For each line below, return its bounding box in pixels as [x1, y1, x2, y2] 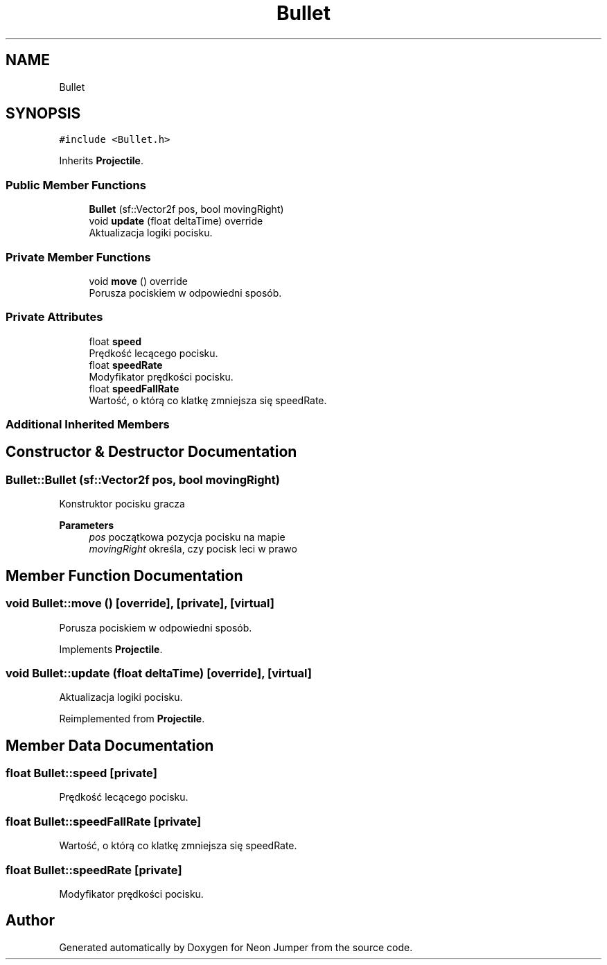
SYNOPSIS [6, 105, 81, 123]
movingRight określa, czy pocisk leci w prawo [89, 543, 297, 555]
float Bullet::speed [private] [6, 766, 157, 781]
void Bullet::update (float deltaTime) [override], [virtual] [6, 666, 312, 680]
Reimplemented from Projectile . [59, 713, 205, 725]
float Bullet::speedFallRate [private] [6, 814, 202, 828]
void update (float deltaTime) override [89, 215, 263, 227]
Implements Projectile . [59, 643, 163, 655]
